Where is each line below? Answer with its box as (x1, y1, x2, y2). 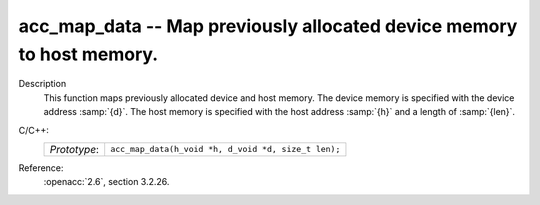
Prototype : (49, 142, 100, 156)
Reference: (18, 161, 64, 174)
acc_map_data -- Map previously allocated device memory (18, 15, 518, 37)
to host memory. (18, 43, 159, 65)
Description (18, 78, 67, 90)
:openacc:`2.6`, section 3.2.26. (43, 176, 170, 188)
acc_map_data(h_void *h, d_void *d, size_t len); (110, 144, 341, 155)
